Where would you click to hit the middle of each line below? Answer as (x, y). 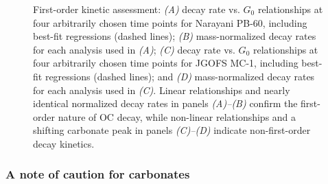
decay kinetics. (64, 143)
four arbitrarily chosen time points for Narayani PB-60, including (170, 22)
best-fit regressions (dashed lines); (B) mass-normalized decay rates (175, 36)
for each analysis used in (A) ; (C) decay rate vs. (134, 49)
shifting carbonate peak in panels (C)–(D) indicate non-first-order (172, 130)
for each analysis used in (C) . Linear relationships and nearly (162, 90)
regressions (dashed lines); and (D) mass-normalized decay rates (180, 76)
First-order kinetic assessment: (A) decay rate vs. (137, 9)
